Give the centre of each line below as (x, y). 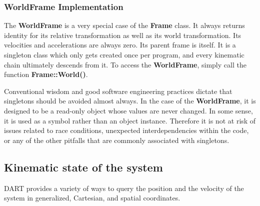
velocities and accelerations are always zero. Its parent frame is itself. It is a (120, 45)
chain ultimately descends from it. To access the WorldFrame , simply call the (125, 64)
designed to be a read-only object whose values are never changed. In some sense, (128, 110)
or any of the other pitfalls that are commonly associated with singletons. (117, 140)
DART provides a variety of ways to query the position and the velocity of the (124, 188)
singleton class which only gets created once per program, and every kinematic (124, 54)
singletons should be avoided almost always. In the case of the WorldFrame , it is (130, 101)
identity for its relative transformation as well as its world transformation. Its (123, 35)
